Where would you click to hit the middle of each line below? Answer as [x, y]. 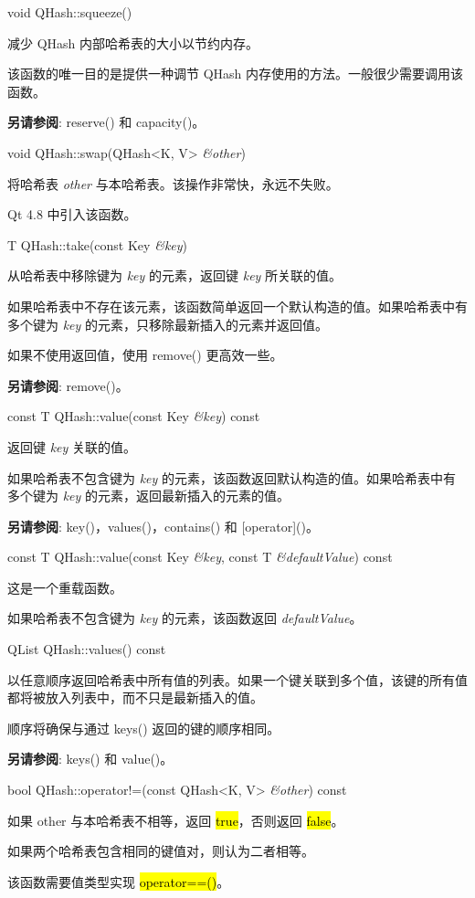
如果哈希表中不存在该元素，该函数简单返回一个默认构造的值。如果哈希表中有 [237, 306]
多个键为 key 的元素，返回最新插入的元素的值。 [149, 496]
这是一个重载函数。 [65, 587]
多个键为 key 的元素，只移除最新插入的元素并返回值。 [168, 324]
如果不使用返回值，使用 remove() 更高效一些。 [145, 355]
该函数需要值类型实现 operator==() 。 [119, 881]
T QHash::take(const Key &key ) [98, 244]
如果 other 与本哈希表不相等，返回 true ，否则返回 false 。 [176, 820]
